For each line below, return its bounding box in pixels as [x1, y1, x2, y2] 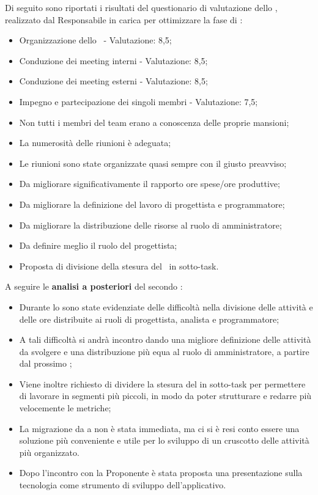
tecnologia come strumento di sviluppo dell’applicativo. [19, 479, 226, 491]
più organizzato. [19, 446, 79, 458]
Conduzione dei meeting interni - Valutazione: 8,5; [19, 54, 208, 67]
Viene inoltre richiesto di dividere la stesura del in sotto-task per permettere [19, 377, 306, 390]
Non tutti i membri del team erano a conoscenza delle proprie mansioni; [19, 116, 289, 128]
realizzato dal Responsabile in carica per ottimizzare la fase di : [5, 13, 243, 26]
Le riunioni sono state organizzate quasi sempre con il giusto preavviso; [19, 156, 287, 169]
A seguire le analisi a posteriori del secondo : [5, 280, 183, 293]
